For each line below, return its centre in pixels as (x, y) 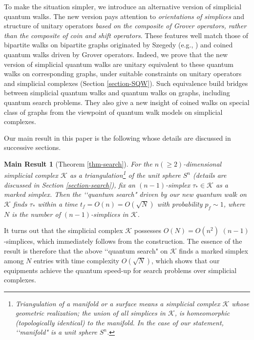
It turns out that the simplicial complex (63, 230)
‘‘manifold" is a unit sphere (56, 332)
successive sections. (32, 147)
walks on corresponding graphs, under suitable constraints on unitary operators (123, 74)
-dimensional (202, 163)
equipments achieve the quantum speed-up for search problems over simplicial (120, 270)
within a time (58, 203)
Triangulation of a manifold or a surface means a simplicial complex (118, 303)
